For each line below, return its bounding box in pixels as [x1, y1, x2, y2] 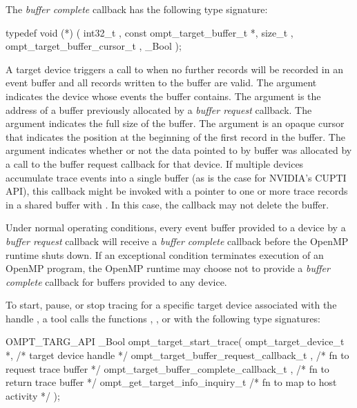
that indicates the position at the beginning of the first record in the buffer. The [6, 129, 345, 144]
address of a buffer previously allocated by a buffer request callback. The [6, 102, 312, 117]
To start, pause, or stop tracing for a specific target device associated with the [6, 298, 337, 312]
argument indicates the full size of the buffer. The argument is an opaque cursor [6, 116, 345, 130]
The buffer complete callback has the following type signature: [6, 2, 268, 16]
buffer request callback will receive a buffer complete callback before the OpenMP [6, 233, 349, 248]
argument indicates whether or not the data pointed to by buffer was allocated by [6, 143, 352, 157]
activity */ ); [6, 388, 60, 402]
